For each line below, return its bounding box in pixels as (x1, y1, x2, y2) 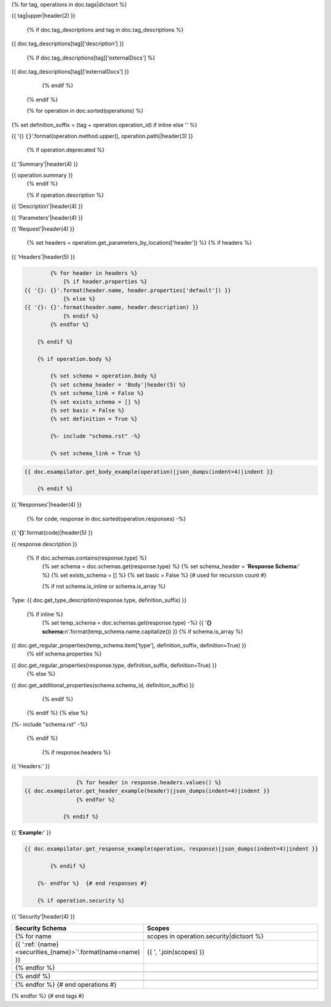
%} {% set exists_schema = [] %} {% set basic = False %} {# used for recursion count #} (42, 571, 267, 579)
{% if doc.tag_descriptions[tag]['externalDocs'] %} (26, 54, 156, 61)
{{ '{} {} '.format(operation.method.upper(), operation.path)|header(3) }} (11, 132, 193, 139)
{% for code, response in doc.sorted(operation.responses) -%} (26, 515, 186, 522)
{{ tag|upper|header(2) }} (11, 12, 76, 20)
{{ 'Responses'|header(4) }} (11, 501, 82, 509)
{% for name (15, 932, 52, 941)
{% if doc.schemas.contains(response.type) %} (26, 554, 147, 561)
